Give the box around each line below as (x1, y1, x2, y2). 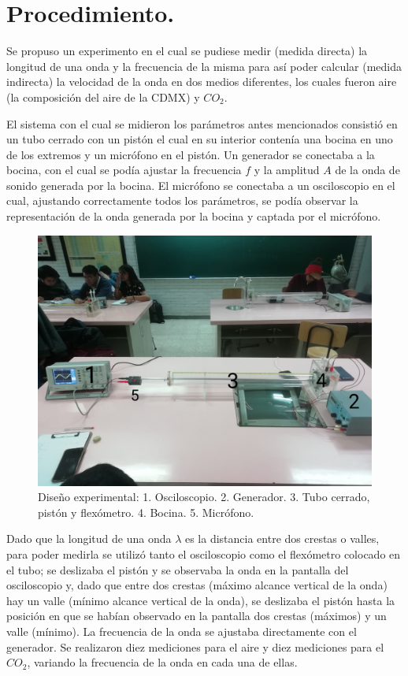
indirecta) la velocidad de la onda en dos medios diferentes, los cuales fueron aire (6, 73, 397, 90)
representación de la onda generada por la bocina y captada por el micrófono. (6, 208, 381, 225)
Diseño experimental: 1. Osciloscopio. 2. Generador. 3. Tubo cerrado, (38, 488, 370, 505)
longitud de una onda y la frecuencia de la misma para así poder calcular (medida (6, 58, 402, 74)
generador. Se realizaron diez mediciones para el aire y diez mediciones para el (6, 638, 384, 655)
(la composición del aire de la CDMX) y (6, 88, 200, 105)
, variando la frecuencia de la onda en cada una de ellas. (27, 654, 298, 670)
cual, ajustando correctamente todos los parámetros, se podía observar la (6, 192, 358, 209)
